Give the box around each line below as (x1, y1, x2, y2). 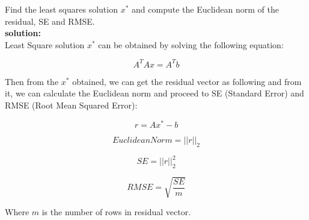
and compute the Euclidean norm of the (132, 3, 279, 15)
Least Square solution (5, 38, 85, 51)
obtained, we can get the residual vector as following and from (72, 75, 302, 87)
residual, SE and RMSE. (5, 14, 95, 27)
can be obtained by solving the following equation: (98, 38, 284, 51)
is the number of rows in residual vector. (41, 206, 191, 218)
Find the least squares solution (5, 3, 118, 15)
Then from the (5, 75, 59, 87)
